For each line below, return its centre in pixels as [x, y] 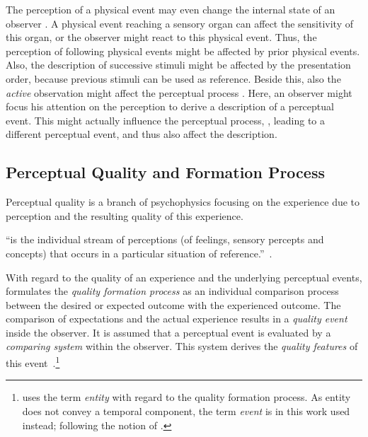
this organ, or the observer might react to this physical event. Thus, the [161, 37]
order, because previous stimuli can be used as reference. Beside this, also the [173, 78]
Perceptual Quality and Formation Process [165, 172]
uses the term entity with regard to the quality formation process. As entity [186, 397]
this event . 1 [33, 362]
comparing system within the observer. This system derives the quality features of [182, 346]
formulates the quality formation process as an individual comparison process [172, 291]
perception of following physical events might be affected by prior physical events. [183, 51]
